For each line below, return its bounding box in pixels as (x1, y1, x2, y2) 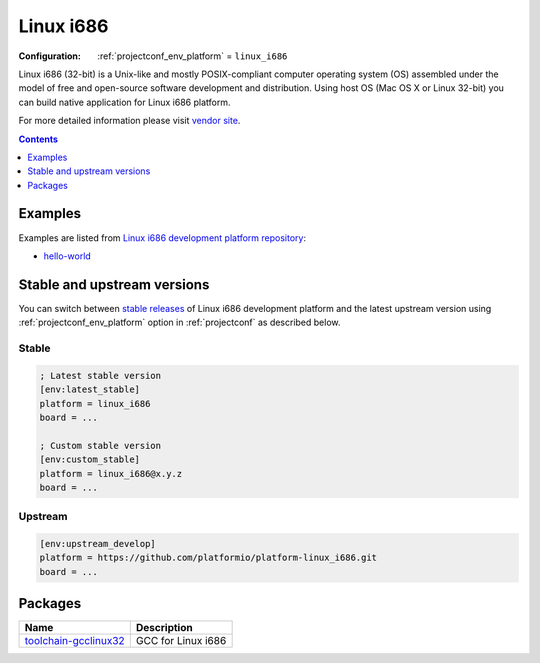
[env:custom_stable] (39, 454, 140, 465)
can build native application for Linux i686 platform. (18, 96, 231, 108)
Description (135, 621, 194, 635)
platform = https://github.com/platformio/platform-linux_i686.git (39, 552, 378, 564)
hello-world (43, 250, 92, 262)
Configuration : (18, 50, 82, 62)
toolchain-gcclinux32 (24, 634, 125, 648)
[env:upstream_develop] (39, 538, 157, 550)
